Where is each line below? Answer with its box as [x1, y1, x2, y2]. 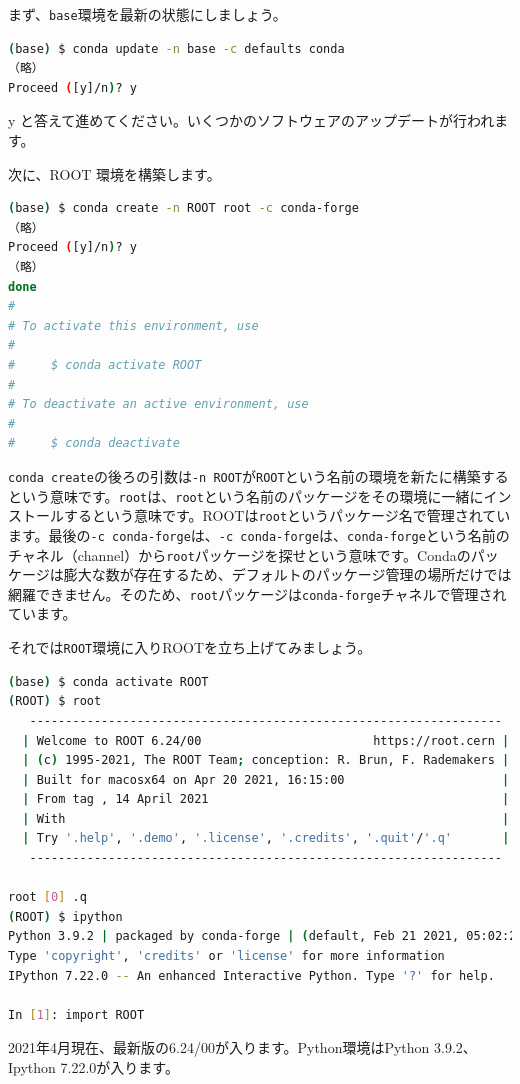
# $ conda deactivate [8, 436, 180, 451]
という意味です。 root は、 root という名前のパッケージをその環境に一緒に [8, 485, 484, 506]
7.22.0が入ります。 [60, 1057, 179, 1077]
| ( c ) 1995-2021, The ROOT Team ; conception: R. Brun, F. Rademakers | [22, 753, 510, 768]
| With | [22, 811, 510, 826]
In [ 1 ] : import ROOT [8, 1007, 145, 1022]
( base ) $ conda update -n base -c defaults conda [8, 41, 345, 56]
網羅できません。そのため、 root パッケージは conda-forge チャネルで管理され [8, 583, 507, 604]
